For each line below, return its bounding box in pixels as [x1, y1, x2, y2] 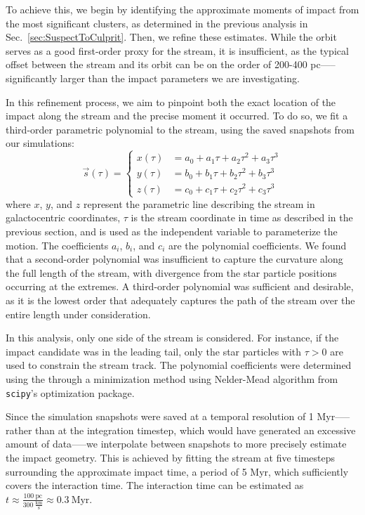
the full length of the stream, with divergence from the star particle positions [6, 265, 337, 280]
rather [6, 422, 32, 437]
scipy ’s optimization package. [6, 385, 135, 400]
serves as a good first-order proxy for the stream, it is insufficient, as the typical [6, 43, 349, 58]
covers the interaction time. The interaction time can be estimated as [6, 478, 304, 493]
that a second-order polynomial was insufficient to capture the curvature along [6, 252, 343, 266]
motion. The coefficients [6, 237, 109, 252]
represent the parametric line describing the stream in [83, 196, 315, 211]
